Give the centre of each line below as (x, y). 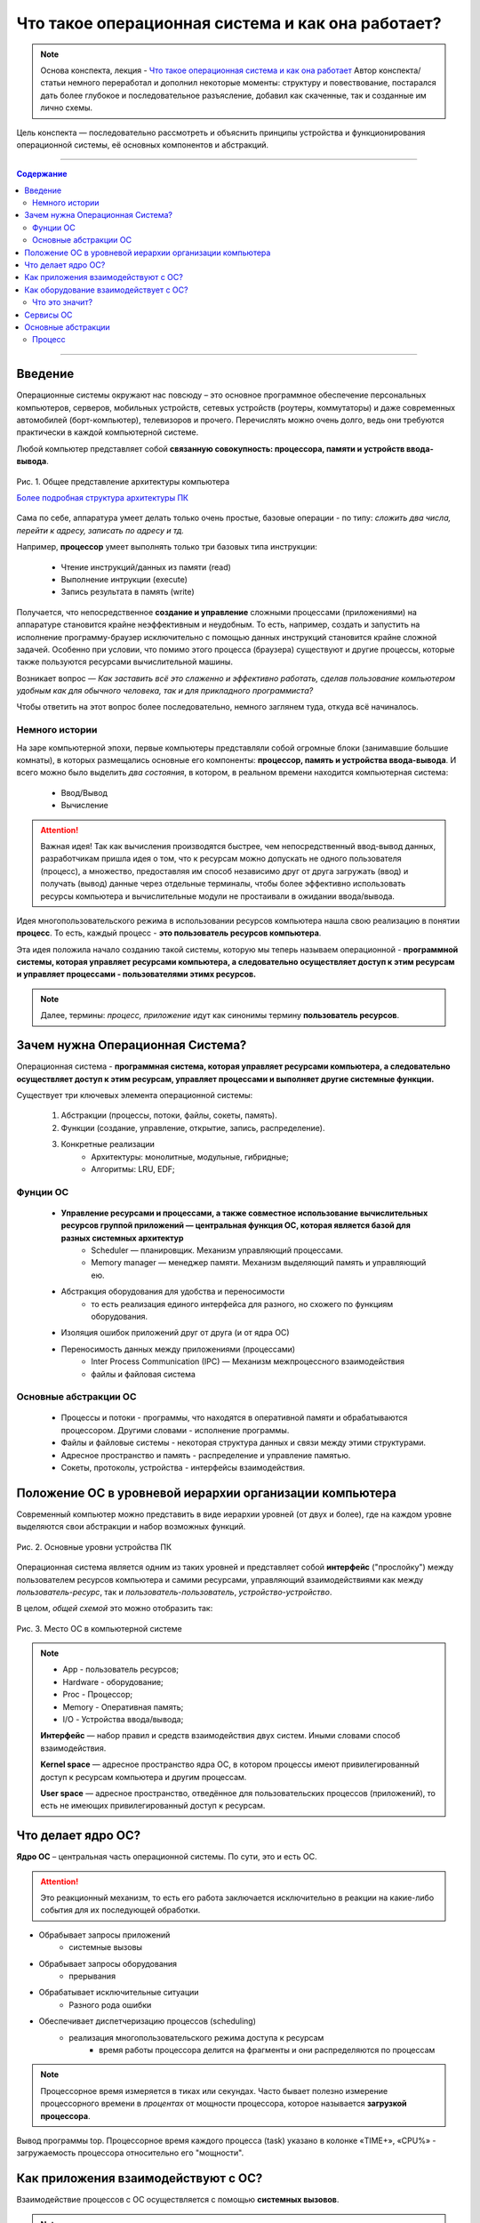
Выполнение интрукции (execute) (124, 579)
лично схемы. (67, 108)
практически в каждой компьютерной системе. (108, 432)
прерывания (92, 1976)
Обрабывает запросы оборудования (108, 1963)
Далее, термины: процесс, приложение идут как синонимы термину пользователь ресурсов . (220, 1015)
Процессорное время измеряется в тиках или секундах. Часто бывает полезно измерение (214, 2091)
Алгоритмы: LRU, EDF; (133, 1168)
